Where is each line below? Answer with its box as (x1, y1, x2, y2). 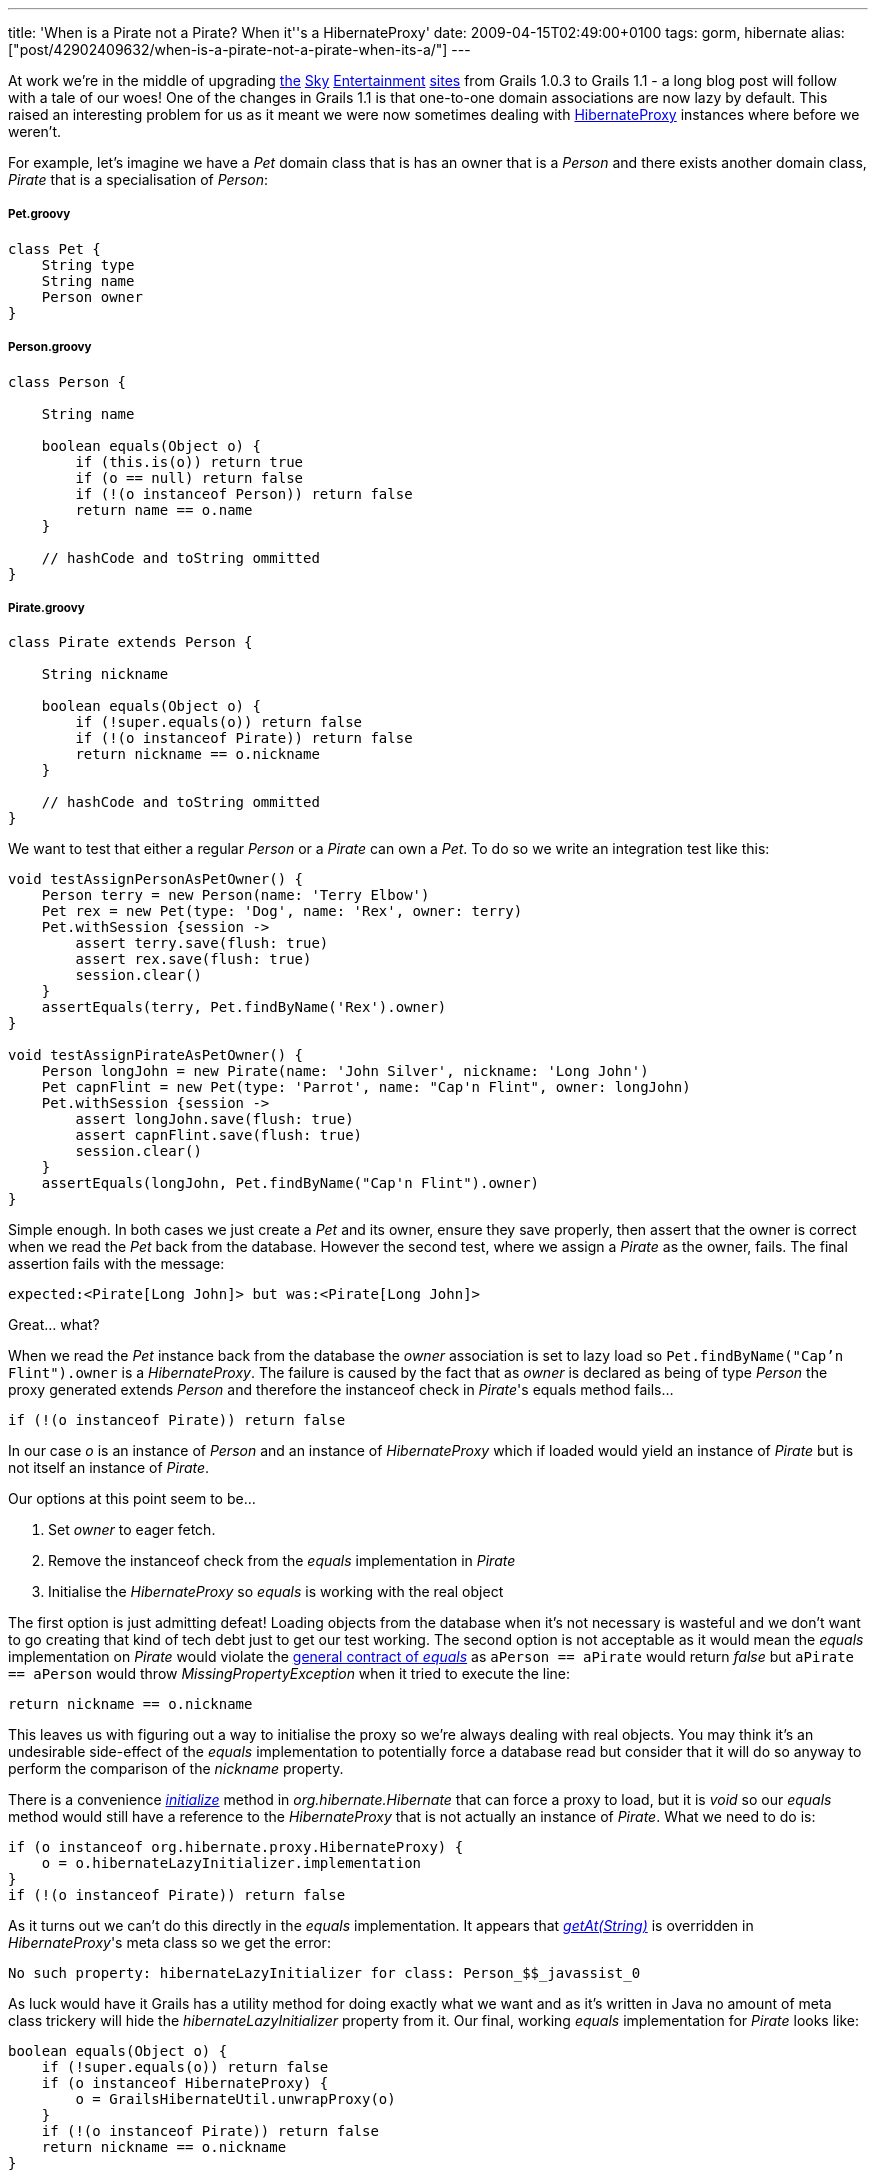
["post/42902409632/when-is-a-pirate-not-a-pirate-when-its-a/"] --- (8, 41, 471, 58)
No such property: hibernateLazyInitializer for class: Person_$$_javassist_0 (8, 1965, 641, 1982)
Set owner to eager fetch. (48, 1521, 216, 1539)
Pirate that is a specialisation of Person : (8, 171, 268, 188)
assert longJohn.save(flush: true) (75, 1111, 354, 1128)
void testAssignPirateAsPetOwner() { (8, 1047, 304, 1064)
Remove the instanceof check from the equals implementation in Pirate (48, 1552, 516, 1570)
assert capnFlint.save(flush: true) (75, 1127, 363, 1144)
